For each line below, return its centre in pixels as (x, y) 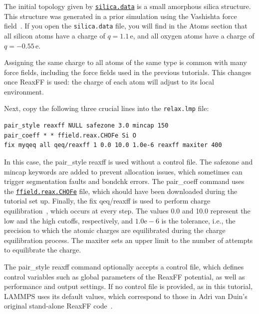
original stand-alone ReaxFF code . (58, 306)
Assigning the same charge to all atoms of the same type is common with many (126, 62)
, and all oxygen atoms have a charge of (194, 35)
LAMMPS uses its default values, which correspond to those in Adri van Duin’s (126, 296)
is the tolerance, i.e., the (198, 220)
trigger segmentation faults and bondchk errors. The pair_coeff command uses (124, 181)
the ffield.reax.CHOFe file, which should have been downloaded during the (121, 191)
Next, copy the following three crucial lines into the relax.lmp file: (107, 108)
